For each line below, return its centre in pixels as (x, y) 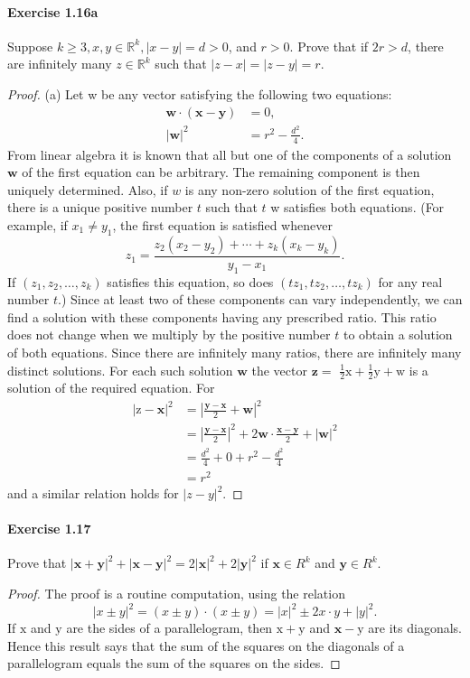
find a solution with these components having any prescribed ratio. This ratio (222, 316)
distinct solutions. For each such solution (120, 370)
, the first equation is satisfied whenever (222, 224)
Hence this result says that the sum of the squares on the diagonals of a (206, 645)
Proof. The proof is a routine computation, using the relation (176, 594)
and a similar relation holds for (93, 493)
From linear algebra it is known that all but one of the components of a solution (230, 154)
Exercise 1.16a (53, 11)
